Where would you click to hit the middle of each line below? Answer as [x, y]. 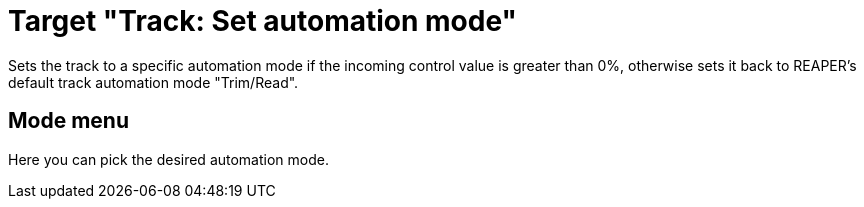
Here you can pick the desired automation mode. [168, 159]
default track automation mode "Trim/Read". [153, 82]
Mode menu [68, 121]
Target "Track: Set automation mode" [262, 21]
